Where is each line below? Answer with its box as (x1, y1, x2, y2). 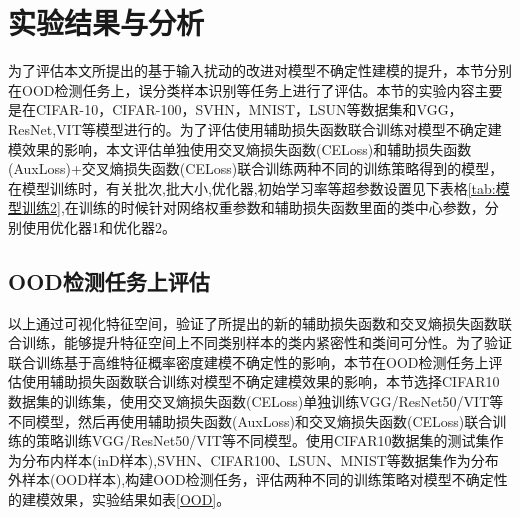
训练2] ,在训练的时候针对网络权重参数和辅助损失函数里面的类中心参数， (21, 197, 485, 218)
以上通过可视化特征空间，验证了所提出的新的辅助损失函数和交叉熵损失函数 (8, 312, 498, 333)
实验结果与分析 (8, 2, 205, 43)
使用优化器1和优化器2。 (21, 216, 176, 237)
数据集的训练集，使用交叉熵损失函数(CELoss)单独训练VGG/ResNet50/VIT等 (8, 391, 504, 412)
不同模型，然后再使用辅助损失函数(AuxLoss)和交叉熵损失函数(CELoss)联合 (8, 410, 493, 431)
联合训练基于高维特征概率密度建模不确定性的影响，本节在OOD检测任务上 (8, 351, 489, 372)
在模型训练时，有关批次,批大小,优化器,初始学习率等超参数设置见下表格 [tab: (8, 177, 496, 198)
